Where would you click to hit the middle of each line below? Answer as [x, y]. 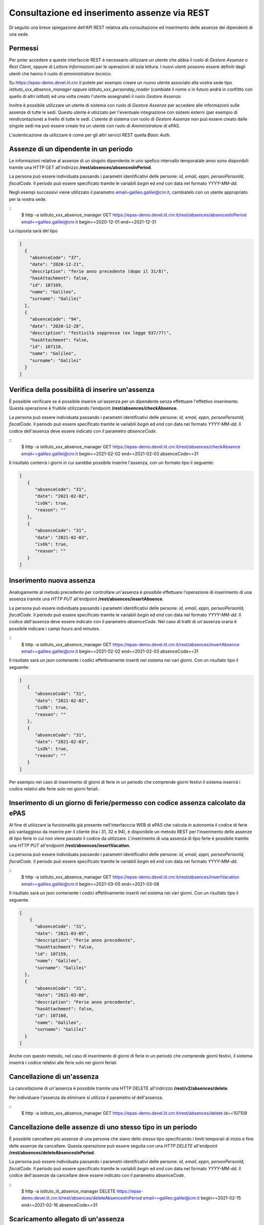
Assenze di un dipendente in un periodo [71, 149]
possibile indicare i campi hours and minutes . [55, 628]
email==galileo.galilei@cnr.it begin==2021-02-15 [192, 1198]
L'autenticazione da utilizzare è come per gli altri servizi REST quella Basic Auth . [90, 135]
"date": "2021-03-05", [62, 933]
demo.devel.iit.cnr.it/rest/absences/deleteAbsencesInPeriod [82, 1198]
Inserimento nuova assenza [52, 580]
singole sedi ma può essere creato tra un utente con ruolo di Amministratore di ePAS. [95, 126]
